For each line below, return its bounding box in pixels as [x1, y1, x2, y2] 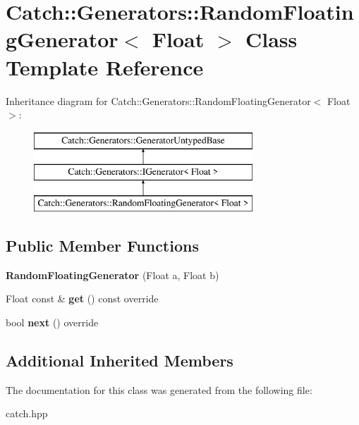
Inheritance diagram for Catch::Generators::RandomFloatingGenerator [6, 93, 311, 108]
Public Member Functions [6, 235, 199, 257]
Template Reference [6, 52, 204, 81]
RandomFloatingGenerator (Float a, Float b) [6, 267, 219, 282]
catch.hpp [6, 406, 48, 421]
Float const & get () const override [6, 291, 159, 306]
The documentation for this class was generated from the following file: [6, 382, 312, 397]
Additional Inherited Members [6, 350, 233, 371]
